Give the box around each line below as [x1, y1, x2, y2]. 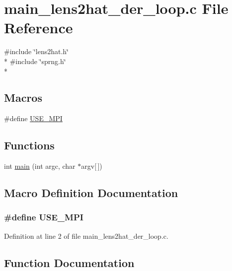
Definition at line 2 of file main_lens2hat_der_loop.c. [4, 230, 168, 241]
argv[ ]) [81, 161, 102, 171]
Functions [4, 137, 55, 153]
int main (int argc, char [4, 161, 76, 171]
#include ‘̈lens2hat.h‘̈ [4, 46, 69, 57]
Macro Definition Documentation [4, 185, 178, 201]
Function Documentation [4, 255, 135, 270]
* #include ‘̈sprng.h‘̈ [4, 56, 66, 66]
